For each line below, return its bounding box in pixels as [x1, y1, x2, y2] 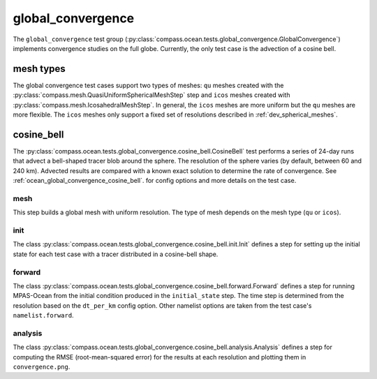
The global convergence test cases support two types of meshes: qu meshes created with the [13, 81, 284, 89]
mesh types [13, 63, 66, 75]
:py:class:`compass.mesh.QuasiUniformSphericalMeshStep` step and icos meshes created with [13, 91, 290, 99]
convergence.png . [13, 363, 71, 371]
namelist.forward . [13, 311, 74, 320]
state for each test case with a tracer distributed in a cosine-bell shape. [13, 250, 219, 258]
